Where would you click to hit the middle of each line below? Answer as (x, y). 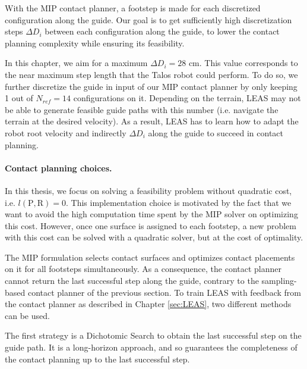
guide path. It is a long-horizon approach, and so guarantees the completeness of (151, 347)
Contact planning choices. (58, 168)
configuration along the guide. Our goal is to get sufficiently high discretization (148, 19)
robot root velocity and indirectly (66, 132)
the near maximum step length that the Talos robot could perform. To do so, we (151, 74)
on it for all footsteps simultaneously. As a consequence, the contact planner (143, 269)
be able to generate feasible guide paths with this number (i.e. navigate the (142, 109)
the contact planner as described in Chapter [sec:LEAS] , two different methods (148, 304)
